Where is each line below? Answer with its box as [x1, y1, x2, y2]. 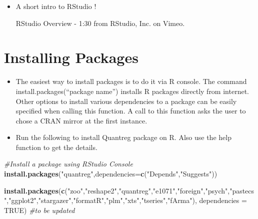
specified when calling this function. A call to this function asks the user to [15, 105, 246, 116]
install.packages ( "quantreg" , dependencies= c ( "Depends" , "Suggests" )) [4, 168, 217, 179]
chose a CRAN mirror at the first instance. [15, 115, 147, 125]
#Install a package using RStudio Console [4, 158, 133, 169]
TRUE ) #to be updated [4, 204, 75, 215]
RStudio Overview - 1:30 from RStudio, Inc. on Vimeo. [15, 17, 185, 28]
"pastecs [229, 185, 254, 195]
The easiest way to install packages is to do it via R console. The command [15, 76, 247, 86]
